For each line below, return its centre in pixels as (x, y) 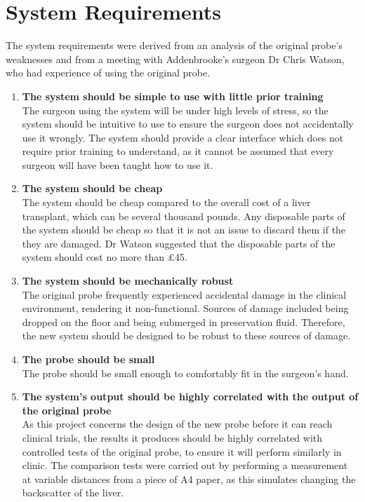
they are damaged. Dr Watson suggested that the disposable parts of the (179, 243)
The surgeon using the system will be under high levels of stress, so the (175, 110)
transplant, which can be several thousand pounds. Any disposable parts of (184, 216)
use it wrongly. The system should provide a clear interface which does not (183, 137)
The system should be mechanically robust (128, 281)
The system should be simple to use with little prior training (173, 96)
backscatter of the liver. (73, 493)
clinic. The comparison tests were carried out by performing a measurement (185, 465)
